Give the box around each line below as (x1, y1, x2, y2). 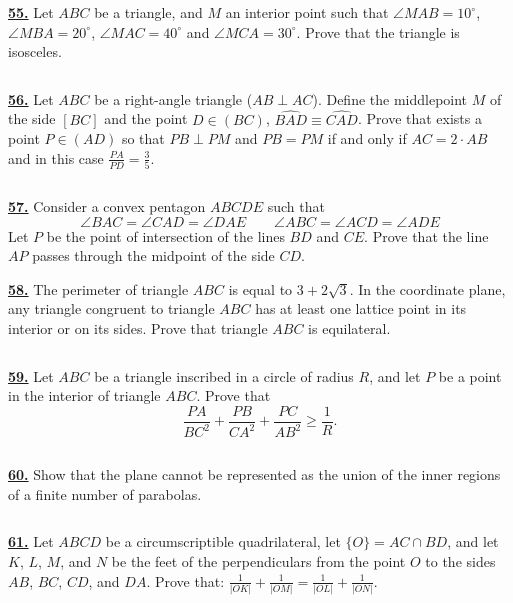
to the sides (425, 551, 496, 572)
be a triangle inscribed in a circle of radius (94, 365, 354, 386)
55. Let (8, 2, 54, 22)
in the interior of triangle (8, 385, 161, 406)
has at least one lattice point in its (255, 298, 467, 319)
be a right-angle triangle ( (94, 88, 253, 109)
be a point (438, 365, 502, 386)
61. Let (8, 531, 54, 552)
